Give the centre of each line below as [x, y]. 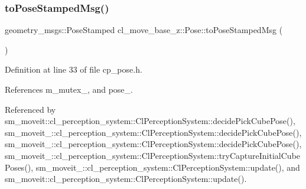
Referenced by [30, 109]
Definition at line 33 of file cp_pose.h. [74, 69]
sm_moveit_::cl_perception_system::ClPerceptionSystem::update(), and [168, 167]
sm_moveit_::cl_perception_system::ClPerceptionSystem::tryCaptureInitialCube [153, 155]
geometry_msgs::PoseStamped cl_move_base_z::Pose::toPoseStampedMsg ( [144, 30]
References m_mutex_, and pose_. [69, 89]
